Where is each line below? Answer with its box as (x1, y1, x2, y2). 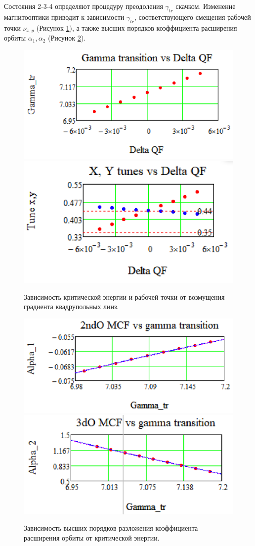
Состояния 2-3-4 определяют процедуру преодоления (4, 1, 163, 11)
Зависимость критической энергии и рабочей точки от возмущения (24, 291, 225, 302)
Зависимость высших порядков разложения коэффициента (24, 523, 198, 533)
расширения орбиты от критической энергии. (24, 532, 160, 543)
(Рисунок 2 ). (48, 33, 86, 43)
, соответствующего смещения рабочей (134, 11, 251, 22)
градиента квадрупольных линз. (24, 301, 119, 312)
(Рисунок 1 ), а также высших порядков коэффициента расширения (36, 22, 237, 33)
